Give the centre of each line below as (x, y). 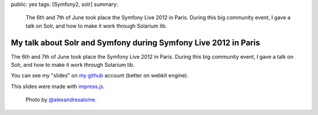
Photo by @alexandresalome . (61, 100)
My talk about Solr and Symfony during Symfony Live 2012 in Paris (135, 43)
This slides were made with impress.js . (58, 86)
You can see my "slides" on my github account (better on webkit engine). (100, 76)
